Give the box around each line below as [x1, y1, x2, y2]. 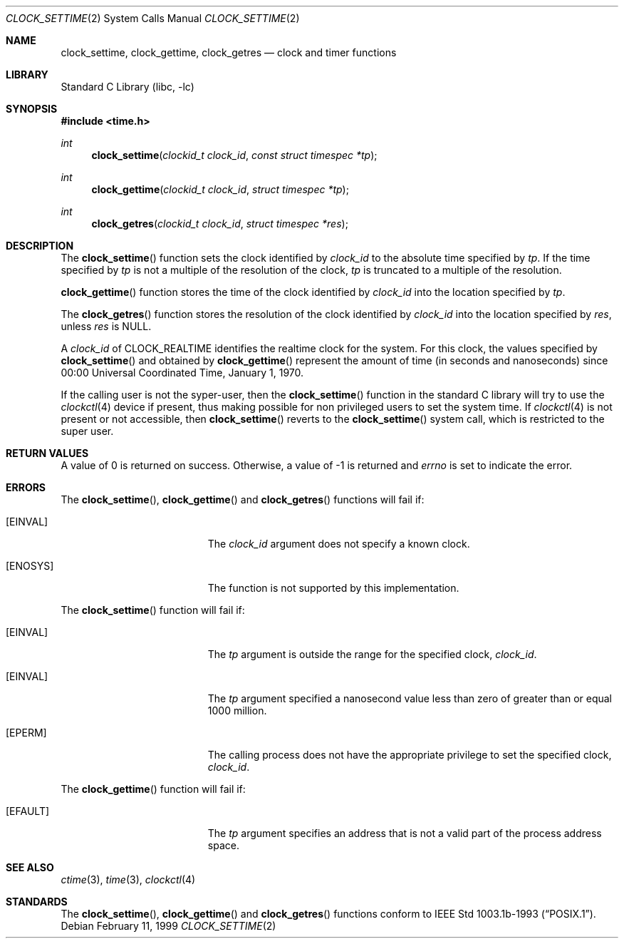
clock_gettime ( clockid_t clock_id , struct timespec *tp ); [91, 183, 349, 195]
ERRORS [6, 481, 46, 493]
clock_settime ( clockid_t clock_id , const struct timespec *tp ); [91, 149, 378, 161]
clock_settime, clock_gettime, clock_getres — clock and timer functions [61, 46, 397, 58]
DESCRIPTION [6, 240, 74, 252]
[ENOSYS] [6, 560, 54, 572]
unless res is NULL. [61, 320, 152, 332]
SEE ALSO [6, 861, 54, 873]
